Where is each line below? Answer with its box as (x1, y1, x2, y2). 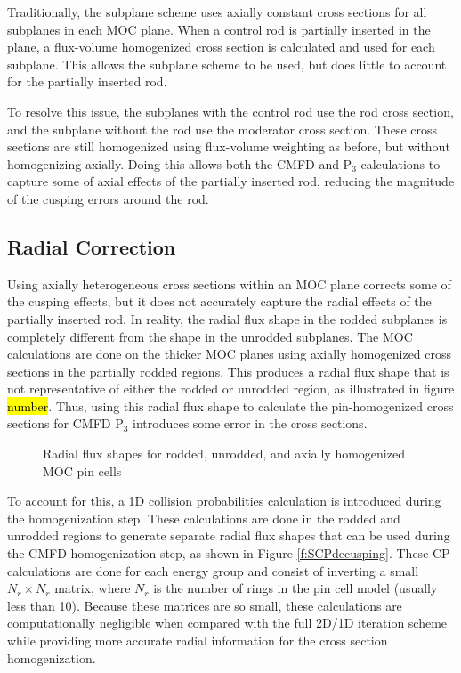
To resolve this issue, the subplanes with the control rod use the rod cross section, (7, 101, 454, 120)
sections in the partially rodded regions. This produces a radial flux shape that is (7, 361, 449, 380)
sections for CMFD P (7, 414, 124, 433)
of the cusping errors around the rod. (7, 189, 209, 207)
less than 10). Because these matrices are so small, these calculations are (7, 596, 402, 614)
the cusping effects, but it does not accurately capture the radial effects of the (7, 292, 432, 311)
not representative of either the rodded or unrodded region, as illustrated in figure (7, 379, 455, 398)
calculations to (360, 154, 441, 173)
